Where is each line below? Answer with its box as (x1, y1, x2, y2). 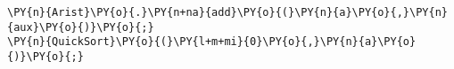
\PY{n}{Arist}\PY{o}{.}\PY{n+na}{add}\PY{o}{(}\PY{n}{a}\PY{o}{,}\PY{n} (7, 6, 448, 19)
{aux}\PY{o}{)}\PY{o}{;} (7, 20, 154, 34)
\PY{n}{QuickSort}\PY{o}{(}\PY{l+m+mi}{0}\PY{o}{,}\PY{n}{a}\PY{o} (7, 35, 417, 49)
